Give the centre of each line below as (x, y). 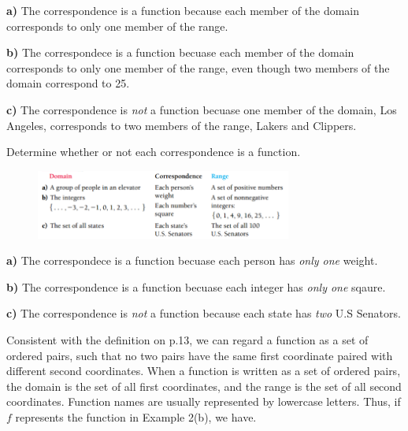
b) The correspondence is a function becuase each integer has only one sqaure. (196, 286)
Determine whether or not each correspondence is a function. (154, 152)
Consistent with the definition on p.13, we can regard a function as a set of (187, 340)
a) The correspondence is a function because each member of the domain (183, 10)
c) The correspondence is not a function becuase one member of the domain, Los (202, 109)
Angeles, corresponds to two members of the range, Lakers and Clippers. (182, 125)
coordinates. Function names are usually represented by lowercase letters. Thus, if (204, 401)
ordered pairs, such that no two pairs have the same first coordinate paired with (200, 355)
